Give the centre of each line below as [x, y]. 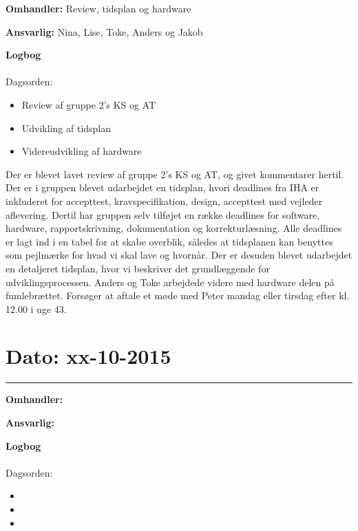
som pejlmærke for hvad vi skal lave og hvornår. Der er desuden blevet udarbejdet [179, 255]
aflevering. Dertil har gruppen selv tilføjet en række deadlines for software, [163, 214]
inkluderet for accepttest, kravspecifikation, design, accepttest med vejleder [164, 201]
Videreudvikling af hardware [82, 151]
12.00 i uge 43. [36, 308]
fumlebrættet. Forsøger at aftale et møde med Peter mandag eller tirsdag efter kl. [178, 295]
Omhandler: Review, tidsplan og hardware [98, 8]
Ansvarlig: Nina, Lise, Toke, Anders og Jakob [104, 31]
